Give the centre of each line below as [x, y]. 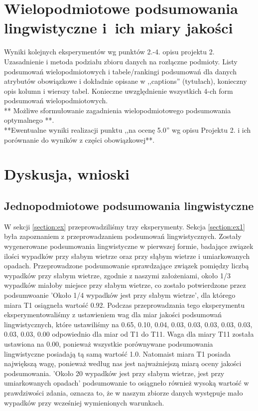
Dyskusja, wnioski [67, 174]
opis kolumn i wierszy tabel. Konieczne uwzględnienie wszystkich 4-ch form [119, 91]
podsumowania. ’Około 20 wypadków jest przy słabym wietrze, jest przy [114, 373]
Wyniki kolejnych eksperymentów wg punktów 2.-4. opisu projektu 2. [109, 52]
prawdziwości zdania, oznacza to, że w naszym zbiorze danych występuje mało [124, 392]
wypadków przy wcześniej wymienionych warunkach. [84, 402]
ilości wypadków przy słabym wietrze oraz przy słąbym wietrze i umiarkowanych [127, 256]
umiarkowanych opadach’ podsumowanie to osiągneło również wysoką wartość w [127, 383]
